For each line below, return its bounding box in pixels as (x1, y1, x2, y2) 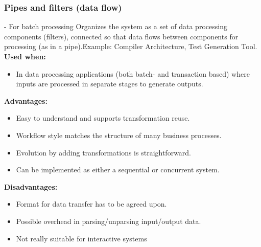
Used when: (4, 51, 46, 61)
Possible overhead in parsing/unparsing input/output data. (16, 215, 201, 226)
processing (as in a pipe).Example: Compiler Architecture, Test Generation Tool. (4, 41, 257, 52)
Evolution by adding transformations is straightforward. (16, 147, 192, 158)
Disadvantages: (4, 181, 58, 192)
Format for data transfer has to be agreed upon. (16, 198, 167, 209)
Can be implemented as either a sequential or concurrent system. (16, 164, 220, 175)
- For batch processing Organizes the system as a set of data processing (4, 21, 227, 32)
